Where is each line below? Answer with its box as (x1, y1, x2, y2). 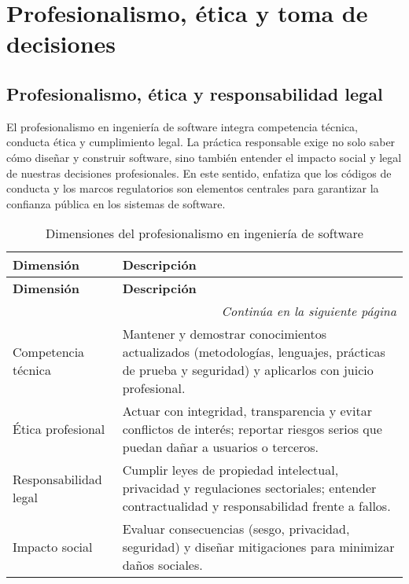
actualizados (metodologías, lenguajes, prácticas (122, 343, 385, 362)
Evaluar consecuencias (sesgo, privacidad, (122, 520, 350, 538)
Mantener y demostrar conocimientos (122, 325, 327, 343)
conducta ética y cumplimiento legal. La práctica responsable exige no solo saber (6, 134, 396, 150)
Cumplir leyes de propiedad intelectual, (122, 461, 339, 479)
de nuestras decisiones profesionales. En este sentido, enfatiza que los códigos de (6, 164, 392, 181)
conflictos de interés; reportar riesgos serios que (122, 420, 382, 439)
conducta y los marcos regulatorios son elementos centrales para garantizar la (6, 180, 379, 197)
